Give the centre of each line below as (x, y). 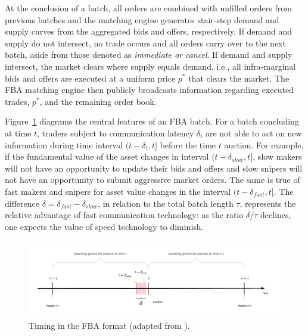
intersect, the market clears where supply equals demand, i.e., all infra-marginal (150, 66)
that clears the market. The (239, 78)
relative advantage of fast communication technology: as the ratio (124, 215)
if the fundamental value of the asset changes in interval (107, 156)
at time (18, 133)
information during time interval (64, 144)
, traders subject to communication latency (116, 133)
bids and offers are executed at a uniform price (90, 78)
